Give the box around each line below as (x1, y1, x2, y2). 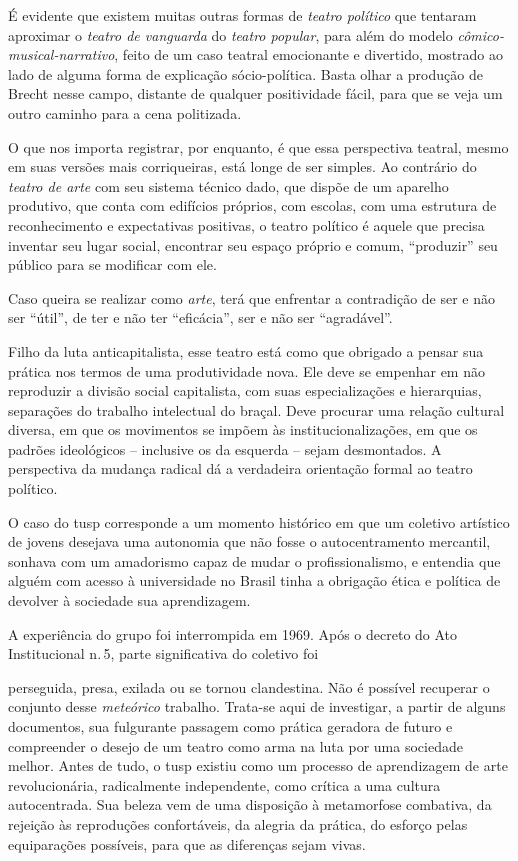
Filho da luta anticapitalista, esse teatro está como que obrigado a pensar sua (8, 340, 484, 361)
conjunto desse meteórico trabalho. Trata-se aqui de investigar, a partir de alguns (8, 696, 506, 717)
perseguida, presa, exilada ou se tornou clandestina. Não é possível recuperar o (8, 676, 490, 697)
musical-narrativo (8, 44, 115, 65)
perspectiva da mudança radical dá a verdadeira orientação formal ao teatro (8, 458, 473, 479)
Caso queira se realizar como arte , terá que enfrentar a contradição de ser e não (8, 287, 496, 308)
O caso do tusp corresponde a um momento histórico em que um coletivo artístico (8, 511, 510, 532)
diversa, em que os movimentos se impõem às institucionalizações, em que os (8, 419, 478, 440)
